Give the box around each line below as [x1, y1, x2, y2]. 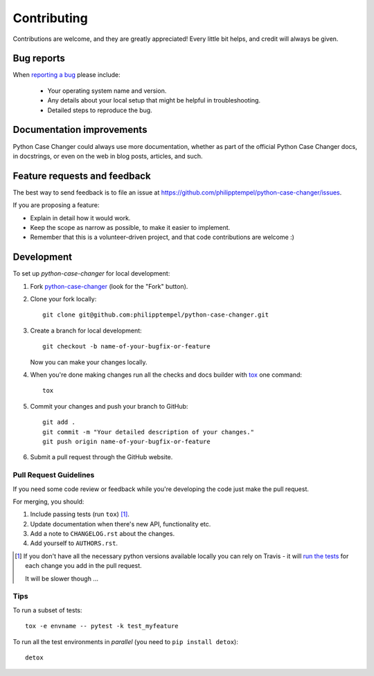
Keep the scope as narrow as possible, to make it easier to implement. [30, 224, 231, 231]
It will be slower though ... [25, 574, 98, 582]
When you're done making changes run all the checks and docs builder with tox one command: [30, 371, 303, 379]
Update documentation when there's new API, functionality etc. [30, 519, 211, 528]
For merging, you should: [12, 497, 84, 506]
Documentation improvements [12, 124, 148, 136]
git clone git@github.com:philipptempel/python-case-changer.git [42, 311, 269, 319]
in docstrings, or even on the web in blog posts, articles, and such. [12, 152, 203, 160]
